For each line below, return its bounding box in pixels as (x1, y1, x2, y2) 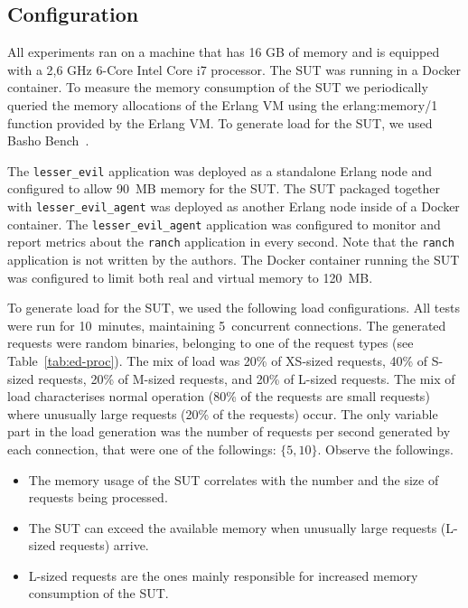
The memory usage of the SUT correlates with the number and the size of (28, 470, 439, 489)
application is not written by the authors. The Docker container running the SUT (7, 249, 460, 268)
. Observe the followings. (317, 439, 454, 458)
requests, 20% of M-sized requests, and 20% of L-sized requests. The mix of (38, 369, 455, 388)
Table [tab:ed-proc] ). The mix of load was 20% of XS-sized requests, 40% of (7, 351, 428, 369)
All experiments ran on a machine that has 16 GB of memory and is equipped (7, 42, 440, 61)
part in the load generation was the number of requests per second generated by (7, 422, 451, 441)
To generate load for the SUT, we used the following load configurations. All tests (7, 298, 460, 317)
